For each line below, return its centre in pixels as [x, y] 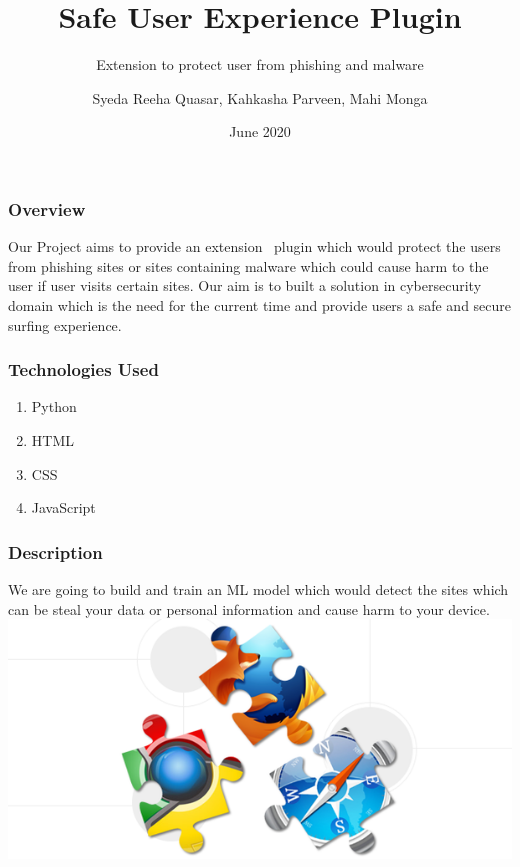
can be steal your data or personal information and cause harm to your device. [249, 608]
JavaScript [63, 507]
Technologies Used [83, 369]
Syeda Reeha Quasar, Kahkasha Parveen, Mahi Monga [260, 97]
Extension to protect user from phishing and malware [260, 64]
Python [54, 406]
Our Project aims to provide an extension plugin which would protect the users [254, 246]
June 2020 [260, 131]
